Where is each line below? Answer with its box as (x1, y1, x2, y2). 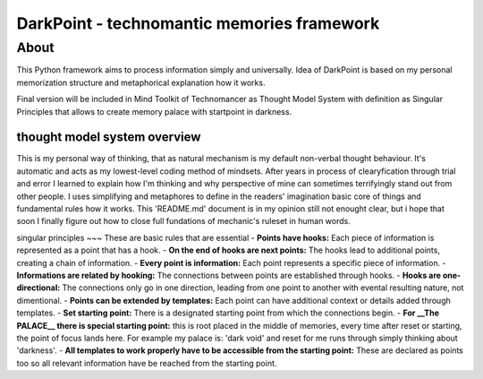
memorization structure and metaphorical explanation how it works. (16, 77, 266, 88)
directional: (16, 282, 61, 293)
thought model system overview (16, 130, 201, 145)
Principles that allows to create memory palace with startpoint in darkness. (16, 106, 292, 116)
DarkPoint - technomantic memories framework (16, 13, 380, 33)
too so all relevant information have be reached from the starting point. (16, 357, 277, 368)
